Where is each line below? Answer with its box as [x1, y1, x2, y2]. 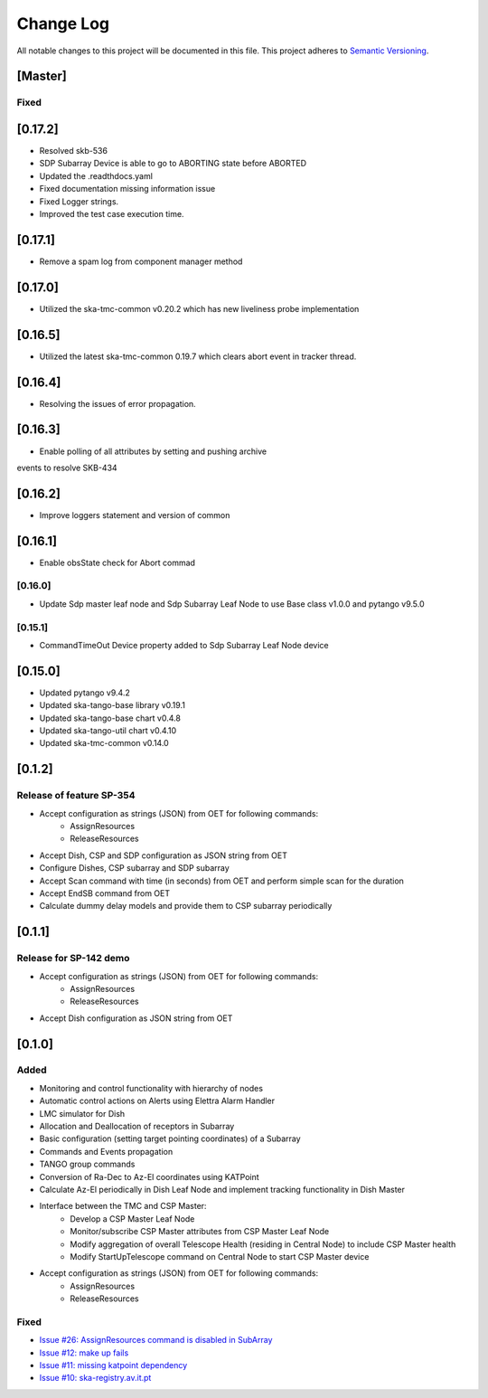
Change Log [16, 14, 110, 33]
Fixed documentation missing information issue [39, 184, 216, 194]
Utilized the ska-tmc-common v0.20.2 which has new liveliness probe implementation [39, 303, 360, 314]
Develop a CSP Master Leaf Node [70, 1213, 195, 1224]
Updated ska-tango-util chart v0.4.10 [39, 725, 177, 736]
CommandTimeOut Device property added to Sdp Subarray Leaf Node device [39, 640, 329, 650]
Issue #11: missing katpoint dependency [39, 1360, 188, 1371]
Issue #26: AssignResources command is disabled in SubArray [39, 1335, 273, 1346]
